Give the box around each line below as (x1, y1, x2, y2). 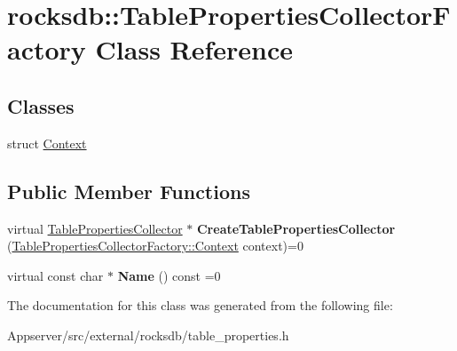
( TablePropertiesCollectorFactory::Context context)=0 (7, 236, 303, 255)
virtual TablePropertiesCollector (7, 219, 183, 237)
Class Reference (95, 31, 294, 68)
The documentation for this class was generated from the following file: (7, 296, 393, 315)
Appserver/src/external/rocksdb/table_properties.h (7, 325, 289, 344)
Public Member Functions (7, 177, 250, 204)
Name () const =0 (117, 266, 221, 284)
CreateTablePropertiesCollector (196, 219, 396, 237)
